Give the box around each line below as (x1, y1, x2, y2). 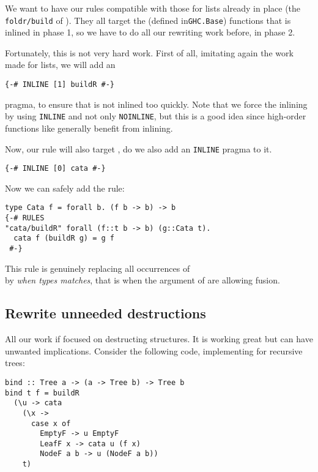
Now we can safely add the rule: (5, 181, 125, 194)
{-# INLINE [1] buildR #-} (5, 80, 114, 89)
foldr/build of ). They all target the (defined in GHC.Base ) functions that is (5, 13, 291, 26)
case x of (31, 419, 71, 428)
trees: (5, 356, 25, 369)
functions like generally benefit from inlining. (5, 121, 173, 134)
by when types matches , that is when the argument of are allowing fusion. (5, 274, 280, 287)
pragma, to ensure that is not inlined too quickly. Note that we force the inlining (5, 97, 308, 110)
